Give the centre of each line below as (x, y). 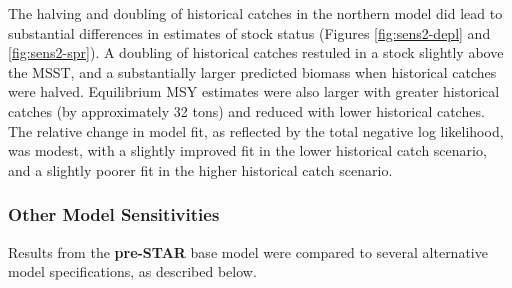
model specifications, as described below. (132, 271)
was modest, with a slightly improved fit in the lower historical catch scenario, (247, 150)
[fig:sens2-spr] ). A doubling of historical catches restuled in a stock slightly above (256, 52)
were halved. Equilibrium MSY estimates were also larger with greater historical (254, 91)
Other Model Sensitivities (114, 214)
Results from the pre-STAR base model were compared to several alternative (248, 251)
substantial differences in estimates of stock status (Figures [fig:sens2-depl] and (249, 32)
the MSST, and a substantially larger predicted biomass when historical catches (252, 71)
